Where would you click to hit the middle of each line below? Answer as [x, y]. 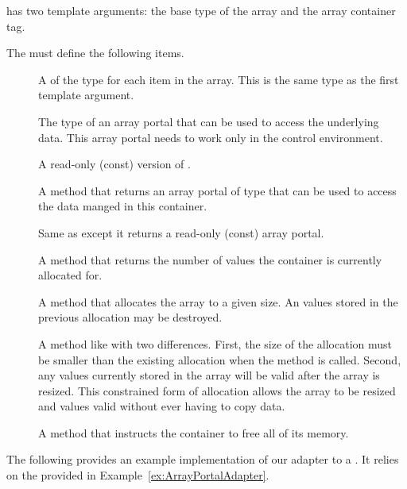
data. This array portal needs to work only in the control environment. [211, 137]
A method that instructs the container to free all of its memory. [194, 432]
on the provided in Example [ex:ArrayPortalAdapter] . [138, 475]
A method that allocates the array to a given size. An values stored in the [218, 301]
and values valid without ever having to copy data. [162, 406]
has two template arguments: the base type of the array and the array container [201, 10]
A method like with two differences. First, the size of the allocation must [215, 343]
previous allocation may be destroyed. [130, 317]
